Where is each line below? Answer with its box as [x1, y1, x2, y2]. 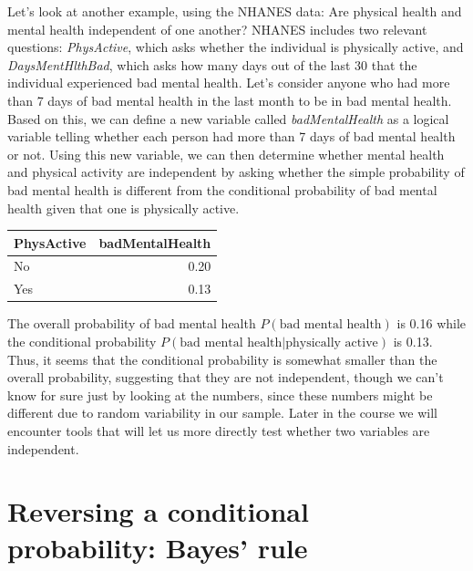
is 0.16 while [396, 314, 467, 333]
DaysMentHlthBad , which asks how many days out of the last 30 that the [7, 55, 417, 74]
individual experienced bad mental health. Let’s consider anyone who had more [7, 73, 450, 92]
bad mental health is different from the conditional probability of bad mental [7, 180, 437, 199]
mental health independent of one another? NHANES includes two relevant [7, 19, 427, 38]
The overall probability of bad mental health [7, 314, 256, 333]
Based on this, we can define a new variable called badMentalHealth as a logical [7, 109, 449, 128]
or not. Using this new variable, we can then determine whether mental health [7, 144, 445, 163]
